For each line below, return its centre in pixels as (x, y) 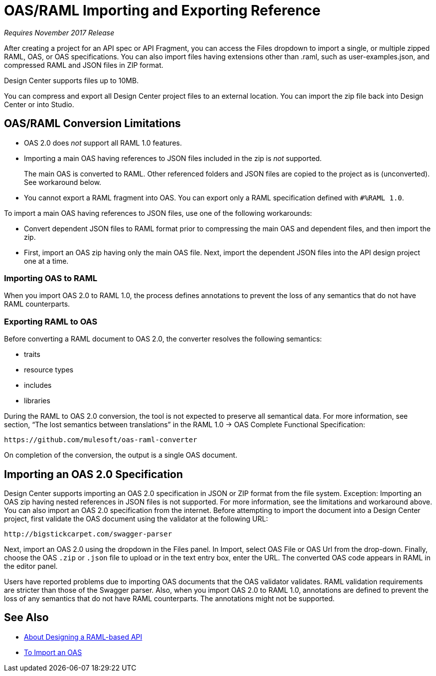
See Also (26, 618)
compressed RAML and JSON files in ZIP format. (84, 65)
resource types (49, 370)
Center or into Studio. (39, 104)
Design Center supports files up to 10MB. (72, 80)
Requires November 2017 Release (59, 32)
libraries (37, 401)
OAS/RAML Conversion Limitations (92, 124)
